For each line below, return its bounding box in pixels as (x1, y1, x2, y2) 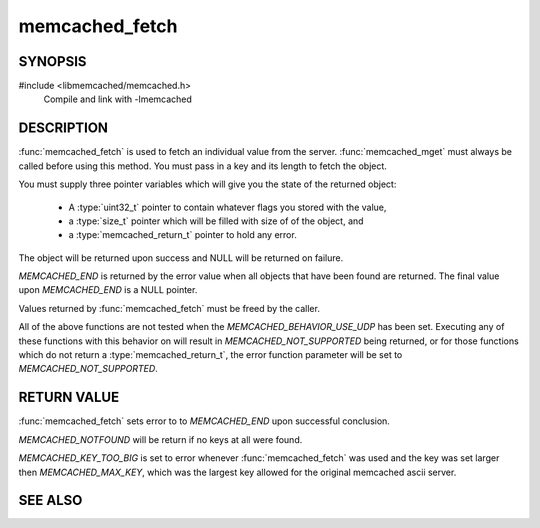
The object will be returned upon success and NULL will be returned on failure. (18, 251, 344, 264)
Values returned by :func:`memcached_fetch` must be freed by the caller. (18, 302, 320, 314)
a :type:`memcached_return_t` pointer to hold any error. (68, 229, 297, 241)
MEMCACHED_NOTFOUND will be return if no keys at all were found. (18, 433, 303, 445)
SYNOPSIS (18, 53, 87, 70)
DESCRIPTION (18, 120, 109, 137)
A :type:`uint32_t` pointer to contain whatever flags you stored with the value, (68, 201, 387, 213)
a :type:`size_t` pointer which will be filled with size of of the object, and (68, 215, 364, 227)
